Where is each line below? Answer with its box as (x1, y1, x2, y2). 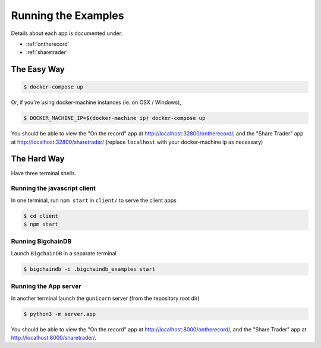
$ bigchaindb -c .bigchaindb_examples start (23, 265, 156, 273)
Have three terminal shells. (11, 169, 77, 176)
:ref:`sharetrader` (26, 49, 68, 56)
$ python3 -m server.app (23, 311, 96, 317)
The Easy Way (11, 64, 65, 74)
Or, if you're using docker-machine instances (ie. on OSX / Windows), (11, 99, 181, 106)
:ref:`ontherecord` (26, 40, 70, 48)
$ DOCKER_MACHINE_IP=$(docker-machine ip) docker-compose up (23, 115, 206, 122)
